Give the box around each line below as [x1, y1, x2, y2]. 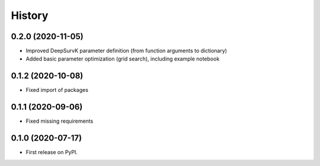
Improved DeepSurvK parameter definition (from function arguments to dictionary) [25, 47, 228, 55]
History [11, 9, 49, 22]
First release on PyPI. [25, 149, 78, 156]
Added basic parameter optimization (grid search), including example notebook [25, 55, 220, 62]
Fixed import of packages [25, 87, 89, 94]
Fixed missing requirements [25, 117, 94, 124]
